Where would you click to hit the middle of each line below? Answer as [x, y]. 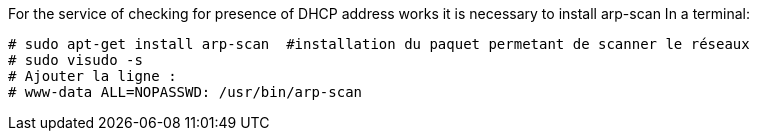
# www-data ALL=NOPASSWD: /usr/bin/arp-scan [185, 92]
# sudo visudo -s [75, 60]
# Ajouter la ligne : [92, 76]
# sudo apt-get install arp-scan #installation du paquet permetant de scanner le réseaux [379, 44]
